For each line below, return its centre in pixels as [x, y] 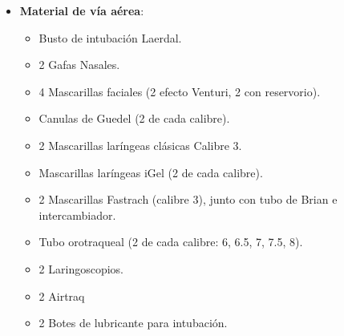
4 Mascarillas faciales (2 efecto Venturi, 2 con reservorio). [180, 91]
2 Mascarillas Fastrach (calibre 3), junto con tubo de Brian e [188, 199]
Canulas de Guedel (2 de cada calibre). [134, 118]
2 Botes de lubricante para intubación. [133, 323]
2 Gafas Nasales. [79, 65]
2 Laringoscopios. [81, 268]
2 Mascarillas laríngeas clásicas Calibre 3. [140, 145]
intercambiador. [77, 215]
